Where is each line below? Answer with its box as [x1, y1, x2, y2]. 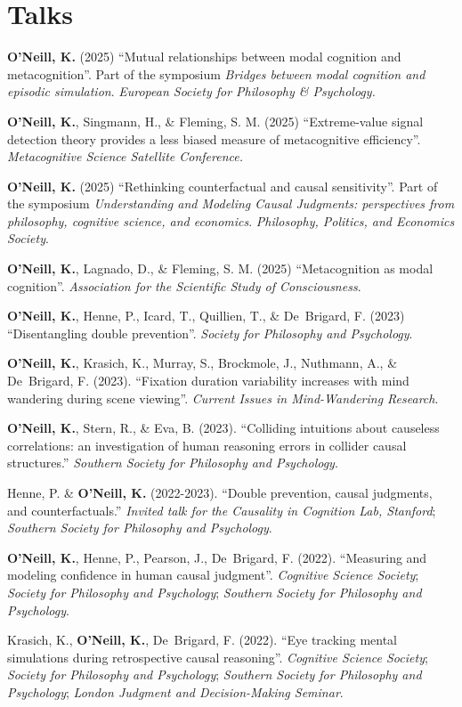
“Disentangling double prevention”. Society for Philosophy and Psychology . [7, 323, 413, 342]
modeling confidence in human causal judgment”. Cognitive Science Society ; [7, 565, 419, 584]
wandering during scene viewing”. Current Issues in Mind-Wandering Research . [7, 388, 439, 407]
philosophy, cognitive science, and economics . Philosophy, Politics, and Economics [7, 211, 455, 230]
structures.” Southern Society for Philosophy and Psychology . [7, 453, 338, 472]
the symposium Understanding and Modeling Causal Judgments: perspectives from [7, 194, 455, 213]
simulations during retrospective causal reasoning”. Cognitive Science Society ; [7, 647, 428, 666]
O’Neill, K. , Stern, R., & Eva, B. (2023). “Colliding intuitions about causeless [7, 419, 440, 437]
